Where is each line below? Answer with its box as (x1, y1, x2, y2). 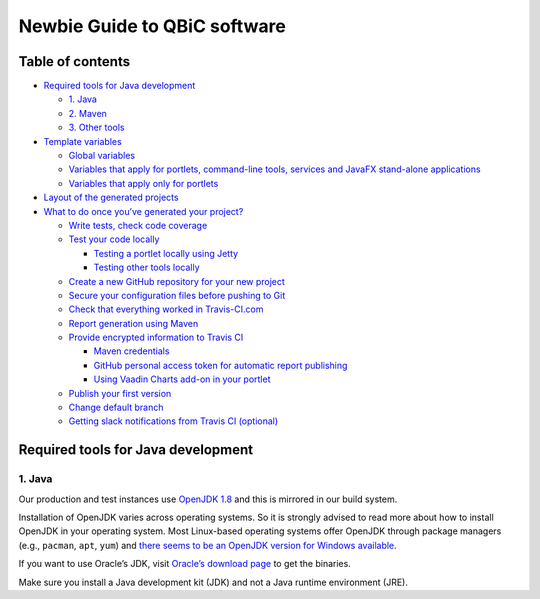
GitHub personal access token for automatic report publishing (93, 359, 348, 371)
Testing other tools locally (93, 261, 200, 274)
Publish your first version (68, 387, 172, 399)
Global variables (68, 150, 135, 162)
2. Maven (68, 107, 107, 119)
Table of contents (18, 53, 130, 70)
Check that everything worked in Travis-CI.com (68, 303, 264, 315)
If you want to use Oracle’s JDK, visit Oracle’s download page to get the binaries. (18, 558, 352, 570)
